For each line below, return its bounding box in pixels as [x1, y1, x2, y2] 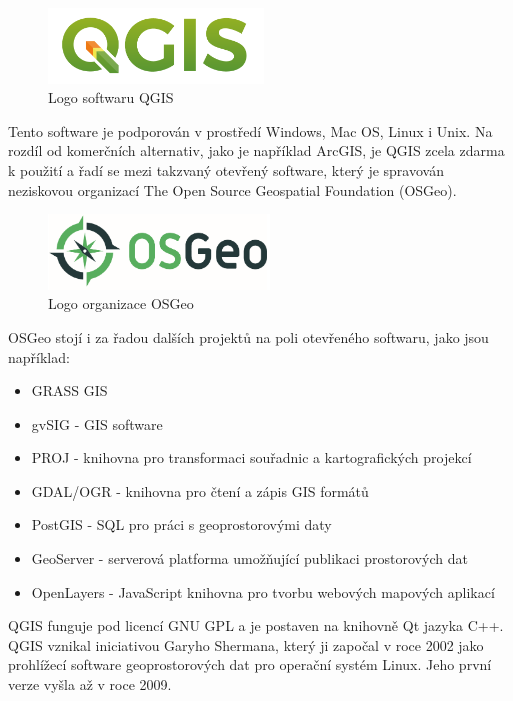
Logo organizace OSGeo [48, 293, 194, 314]
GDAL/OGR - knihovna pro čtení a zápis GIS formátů [31, 480, 369, 501]
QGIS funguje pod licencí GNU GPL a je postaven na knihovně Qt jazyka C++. [8, 615, 504, 636]
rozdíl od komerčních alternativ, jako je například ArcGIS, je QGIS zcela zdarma [8, 140, 505, 161]
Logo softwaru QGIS [48, 87, 174, 108]
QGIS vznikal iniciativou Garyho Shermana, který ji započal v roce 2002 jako [8, 634, 484, 655]
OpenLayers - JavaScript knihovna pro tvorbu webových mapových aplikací [31, 581, 495, 602]
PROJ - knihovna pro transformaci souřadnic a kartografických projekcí [31, 447, 472, 468]
